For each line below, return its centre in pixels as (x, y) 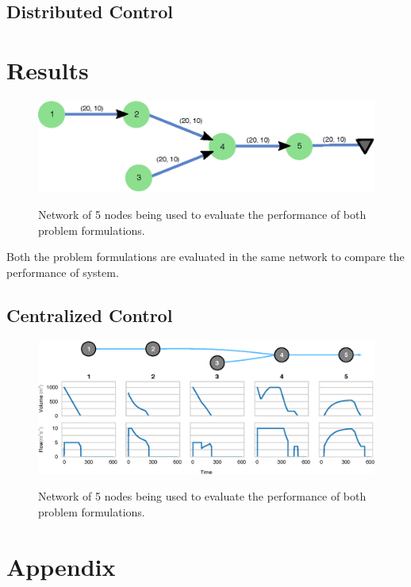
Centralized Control (90, 315)
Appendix (61, 566)
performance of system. (63, 272)
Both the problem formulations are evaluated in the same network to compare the (205, 257)
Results (48, 69)
